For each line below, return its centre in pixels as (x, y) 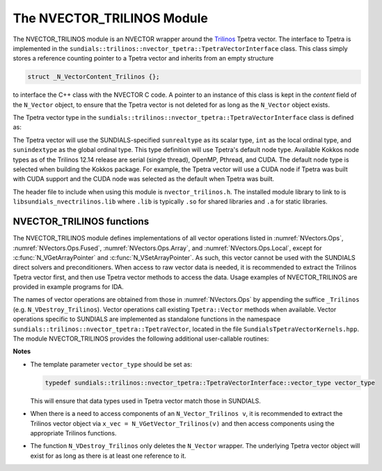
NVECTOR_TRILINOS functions (81, 222)
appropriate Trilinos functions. (73, 433)
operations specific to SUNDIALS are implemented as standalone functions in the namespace (147, 319)
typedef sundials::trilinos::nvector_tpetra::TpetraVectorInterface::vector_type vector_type (210, 383)
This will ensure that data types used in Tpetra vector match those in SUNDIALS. (145, 401)
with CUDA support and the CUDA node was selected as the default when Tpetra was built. (144, 179)
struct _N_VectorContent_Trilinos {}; (94, 77)
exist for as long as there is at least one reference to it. (109, 456)
